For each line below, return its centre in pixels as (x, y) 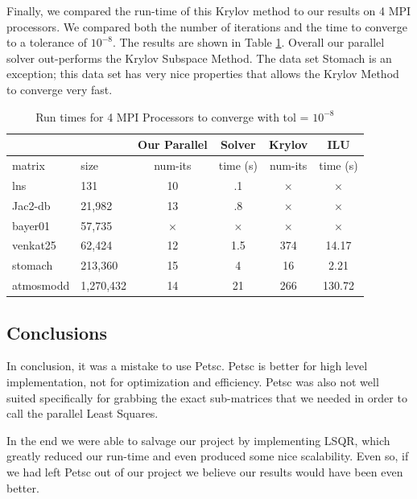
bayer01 (31, 225)
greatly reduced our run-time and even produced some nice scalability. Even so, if (208, 456)
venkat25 (34, 245)
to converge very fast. (60, 89)
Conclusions (57, 332)
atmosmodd (41, 285)
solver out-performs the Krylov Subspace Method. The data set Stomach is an (199, 58)
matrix (29, 165)
